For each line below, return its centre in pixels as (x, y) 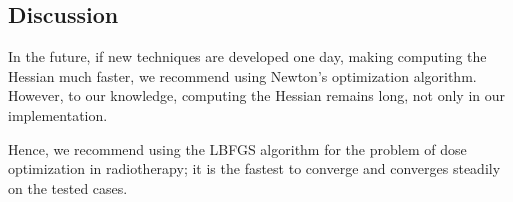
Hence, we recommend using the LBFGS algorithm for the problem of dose (237, 148)
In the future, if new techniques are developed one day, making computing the (247, 56)
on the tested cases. (68, 187)
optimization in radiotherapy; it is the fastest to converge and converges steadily (254, 168)
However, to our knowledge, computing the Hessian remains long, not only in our (256, 95)
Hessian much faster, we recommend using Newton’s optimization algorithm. (242, 75)
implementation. (58, 114)
